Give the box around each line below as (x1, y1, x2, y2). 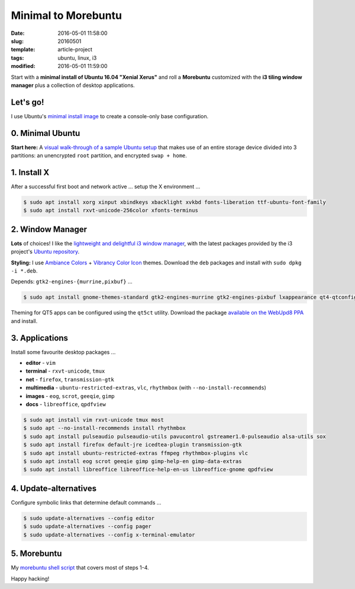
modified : (11, 63, 35, 70)
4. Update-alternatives (11, 483, 97, 493)
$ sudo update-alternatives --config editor (23, 514, 155, 522)
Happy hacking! (11, 575, 50, 582)
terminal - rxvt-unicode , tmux (25, 367, 105, 375)
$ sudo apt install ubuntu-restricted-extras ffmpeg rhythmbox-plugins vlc (23, 449, 248, 457)
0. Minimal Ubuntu (11, 128, 80, 138)
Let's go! (11, 97, 44, 107)
